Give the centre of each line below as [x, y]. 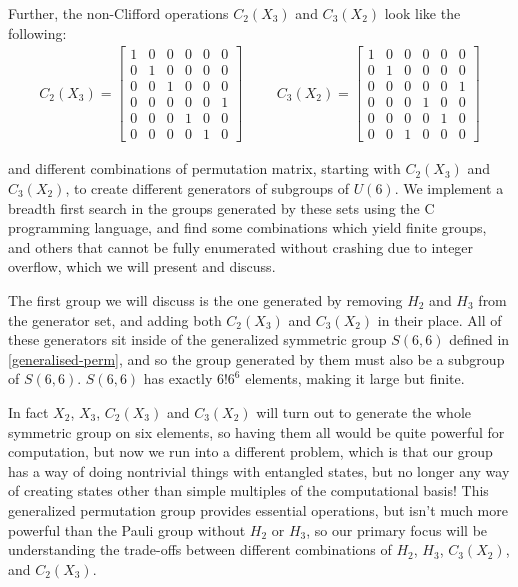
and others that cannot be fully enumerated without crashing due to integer [241, 246]
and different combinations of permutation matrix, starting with [204, 168]
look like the [422, 13]
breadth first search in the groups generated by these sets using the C [221, 207]
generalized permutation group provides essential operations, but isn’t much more [258, 509]
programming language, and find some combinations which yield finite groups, [247, 227]
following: [37, 32]
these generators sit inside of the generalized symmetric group [197, 339]
